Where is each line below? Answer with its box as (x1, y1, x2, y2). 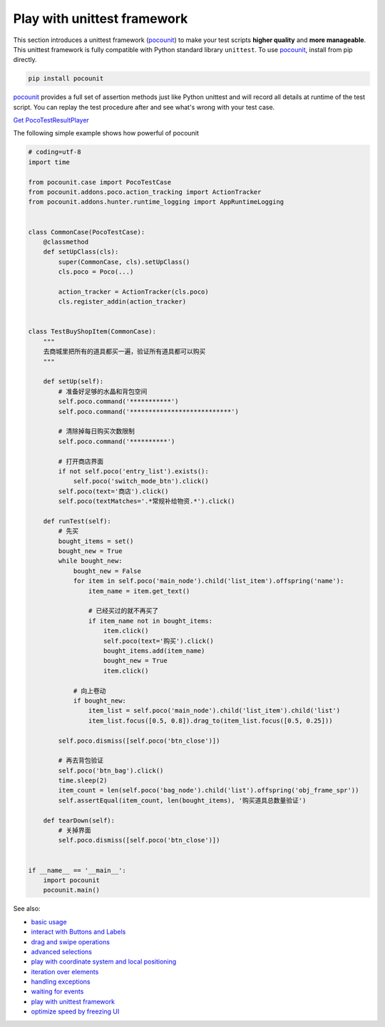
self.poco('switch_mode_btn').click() (73, 478, 210, 485)
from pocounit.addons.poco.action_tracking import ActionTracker (28, 188, 262, 196)
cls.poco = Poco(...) (58, 268, 134, 276)
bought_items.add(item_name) (103, 646, 205, 655)
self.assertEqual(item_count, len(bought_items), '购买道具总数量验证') (58, 796, 307, 805)
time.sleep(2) (58, 777, 108, 785)
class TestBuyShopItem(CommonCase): (28, 328, 157, 336)
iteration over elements (31, 967, 99, 976)
